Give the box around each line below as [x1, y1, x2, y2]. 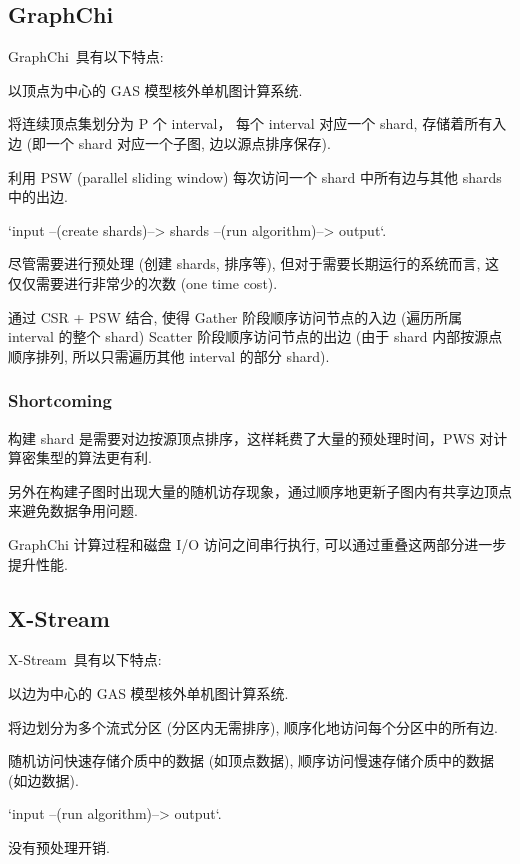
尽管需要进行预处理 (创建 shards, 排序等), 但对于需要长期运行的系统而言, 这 [8, 253, 499, 274]
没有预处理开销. [8, 836, 110, 857]
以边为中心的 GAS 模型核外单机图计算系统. [8, 682, 289, 703]
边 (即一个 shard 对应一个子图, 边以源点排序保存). [8, 132, 331, 153]
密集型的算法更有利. [21, 447, 152, 468]
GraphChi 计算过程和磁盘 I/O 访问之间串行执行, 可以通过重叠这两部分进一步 [8, 533, 507, 554]
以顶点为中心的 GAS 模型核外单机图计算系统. [8, 79, 303, 100]
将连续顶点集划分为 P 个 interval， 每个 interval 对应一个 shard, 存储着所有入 [8, 113, 507, 134]
